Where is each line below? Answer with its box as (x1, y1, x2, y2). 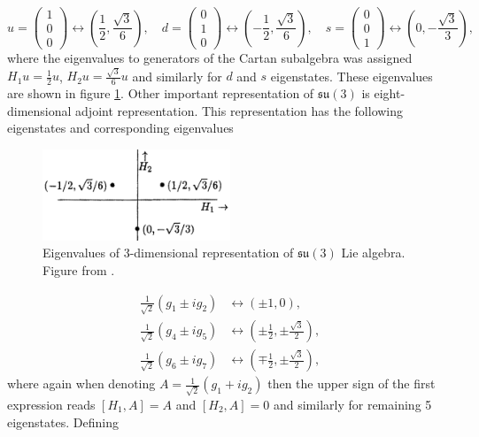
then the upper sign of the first (267, 374, 436, 393)
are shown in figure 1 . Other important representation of (7, 84, 314, 103)
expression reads (7, 395, 96, 414)
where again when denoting (7, 374, 156, 393)
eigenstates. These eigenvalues (270, 66, 433, 85)
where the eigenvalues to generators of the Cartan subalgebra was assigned (7, 49, 413, 67)
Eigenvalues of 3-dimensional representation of (42, 243, 294, 262)
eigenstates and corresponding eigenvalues (7, 119, 234, 137)
